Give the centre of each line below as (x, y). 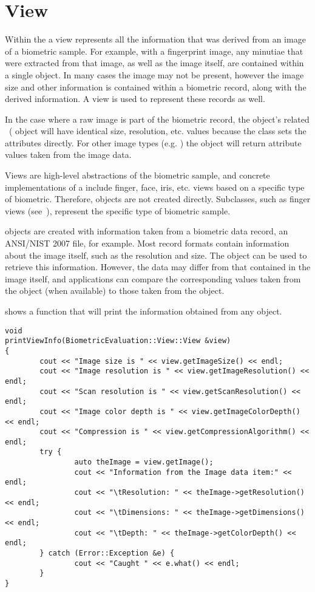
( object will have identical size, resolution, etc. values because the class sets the (157, 131)
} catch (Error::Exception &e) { (107, 553)
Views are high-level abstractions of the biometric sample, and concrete (137, 175)
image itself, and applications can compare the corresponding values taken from (153, 278)
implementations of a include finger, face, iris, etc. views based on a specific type (155, 187)
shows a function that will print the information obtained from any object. (144, 311)
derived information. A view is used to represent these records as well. (135, 99)
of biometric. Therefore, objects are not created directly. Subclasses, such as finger (158, 199)
